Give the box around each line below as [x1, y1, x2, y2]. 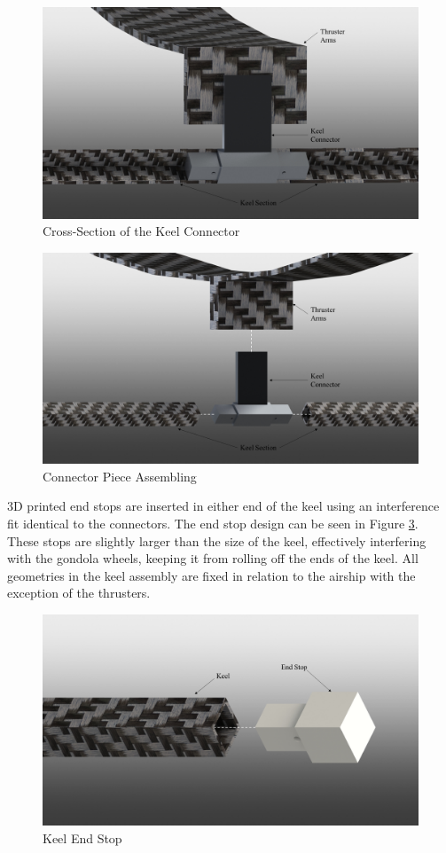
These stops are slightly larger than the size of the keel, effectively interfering [7, 531, 426, 550]
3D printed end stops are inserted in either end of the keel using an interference [7, 497, 440, 515]
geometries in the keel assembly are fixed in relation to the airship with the [7, 566, 416, 584]
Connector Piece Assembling [43, 466, 197, 485]
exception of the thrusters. [7, 583, 151, 602]
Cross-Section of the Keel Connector [43, 222, 240, 240]
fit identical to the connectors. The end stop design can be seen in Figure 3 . [7, 513, 419, 532]
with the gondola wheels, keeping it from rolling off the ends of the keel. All [7, 549, 419, 567]
